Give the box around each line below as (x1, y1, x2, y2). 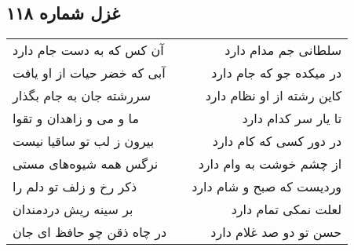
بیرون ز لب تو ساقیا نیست (13, 132, 155, 151)
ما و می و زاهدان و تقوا (13, 109, 139, 128)
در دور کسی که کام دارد (212, 132, 342, 151)
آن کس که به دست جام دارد (13, 41, 164, 60)
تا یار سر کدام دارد (242, 109, 342, 128)
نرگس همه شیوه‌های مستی (13, 155, 159, 173)
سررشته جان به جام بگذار (13, 86, 151, 105)
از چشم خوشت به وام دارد (198, 155, 342, 173)
